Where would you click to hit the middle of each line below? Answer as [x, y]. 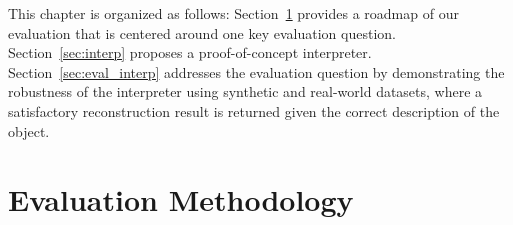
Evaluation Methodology [181, 199]
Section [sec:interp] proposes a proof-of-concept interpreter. [190, 52]
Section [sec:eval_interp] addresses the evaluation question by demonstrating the [256, 71]
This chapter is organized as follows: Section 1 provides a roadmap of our [233, 13]
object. [29, 130]
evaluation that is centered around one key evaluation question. [202, 32]
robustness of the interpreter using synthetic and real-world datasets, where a [245, 91]
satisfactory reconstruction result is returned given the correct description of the [254, 110]
